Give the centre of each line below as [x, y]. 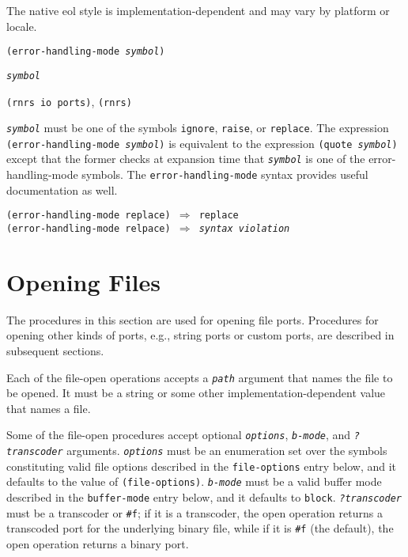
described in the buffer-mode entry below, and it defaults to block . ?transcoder [204, 497]
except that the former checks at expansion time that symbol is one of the [186, 159]
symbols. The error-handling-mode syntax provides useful [225, 174]
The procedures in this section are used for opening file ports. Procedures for [193, 319]
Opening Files [83, 281]
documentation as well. [62, 189]
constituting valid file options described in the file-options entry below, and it [202, 466]
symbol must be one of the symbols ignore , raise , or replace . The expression [198, 128]
